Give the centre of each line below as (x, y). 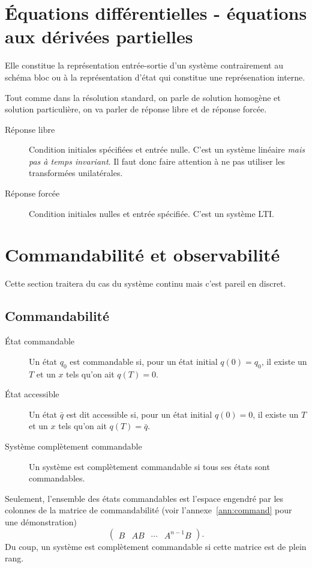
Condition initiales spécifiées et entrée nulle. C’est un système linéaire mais (167, 149)
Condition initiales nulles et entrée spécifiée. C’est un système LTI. (151, 213)
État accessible (32, 394)
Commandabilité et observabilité (142, 255)
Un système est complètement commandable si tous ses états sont (149, 466)
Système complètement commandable (73, 446)
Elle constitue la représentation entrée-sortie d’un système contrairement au (144, 65)
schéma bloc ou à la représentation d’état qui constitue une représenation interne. (155, 77)
